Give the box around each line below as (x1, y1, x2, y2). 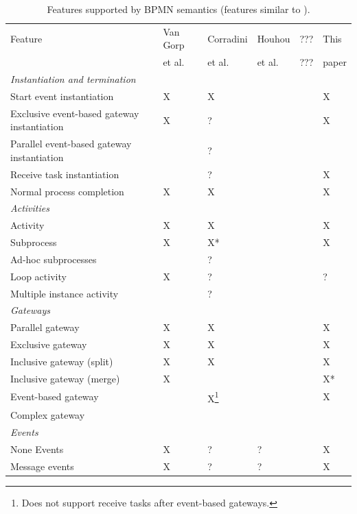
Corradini (207, 31, 248, 45)
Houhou (257, 31, 290, 45)
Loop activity (10, 269, 67, 283)
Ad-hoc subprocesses (10, 252, 97, 266)
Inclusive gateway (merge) (10, 371, 120, 385)
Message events (10, 458, 74, 473)
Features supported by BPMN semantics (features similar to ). (47, 2, 310, 16)
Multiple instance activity (10, 286, 119, 300)
